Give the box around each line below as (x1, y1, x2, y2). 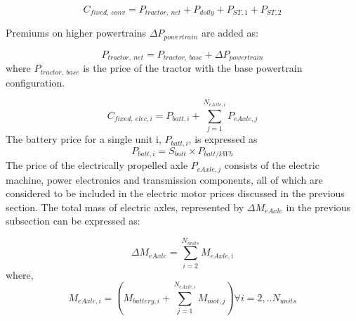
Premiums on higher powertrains (6, 25, 147, 40)
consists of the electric (224, 158, 319, 172)
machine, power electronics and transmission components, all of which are (6, 172, 323, 187)
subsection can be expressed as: (6, 213, 140, 228)
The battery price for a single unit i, (6, 132, 161, 146)
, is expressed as (188, 132, 258, 146)
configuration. (6, 75, 65, 89)
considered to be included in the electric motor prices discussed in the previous (6, 186, 345, 201)
